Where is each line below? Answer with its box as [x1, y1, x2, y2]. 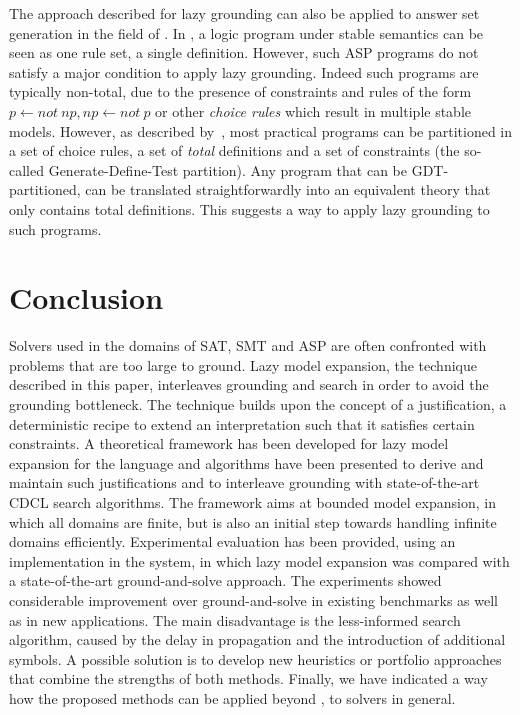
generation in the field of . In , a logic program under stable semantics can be [9, 22, 484, 43]
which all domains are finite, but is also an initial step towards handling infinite [9, 511, 497, 532]
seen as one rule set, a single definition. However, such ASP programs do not [9, 42, 479, 63]
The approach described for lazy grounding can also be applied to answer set [9, 3, 480, 23]
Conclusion [9, 277, 164, 318]
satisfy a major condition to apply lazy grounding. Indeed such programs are [9, 61, 479, 82]
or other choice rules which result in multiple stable [155, 100, 471, 121]
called [9, 159, 44, 180]
